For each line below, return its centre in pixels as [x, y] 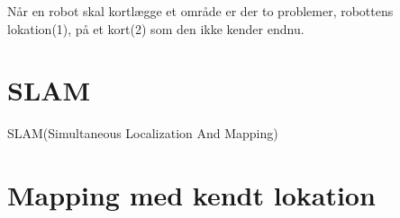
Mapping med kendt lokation [191, 195]
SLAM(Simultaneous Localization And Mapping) [143, 133]
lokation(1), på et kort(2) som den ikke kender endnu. [156, 28]
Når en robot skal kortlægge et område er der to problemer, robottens [200, 11]
